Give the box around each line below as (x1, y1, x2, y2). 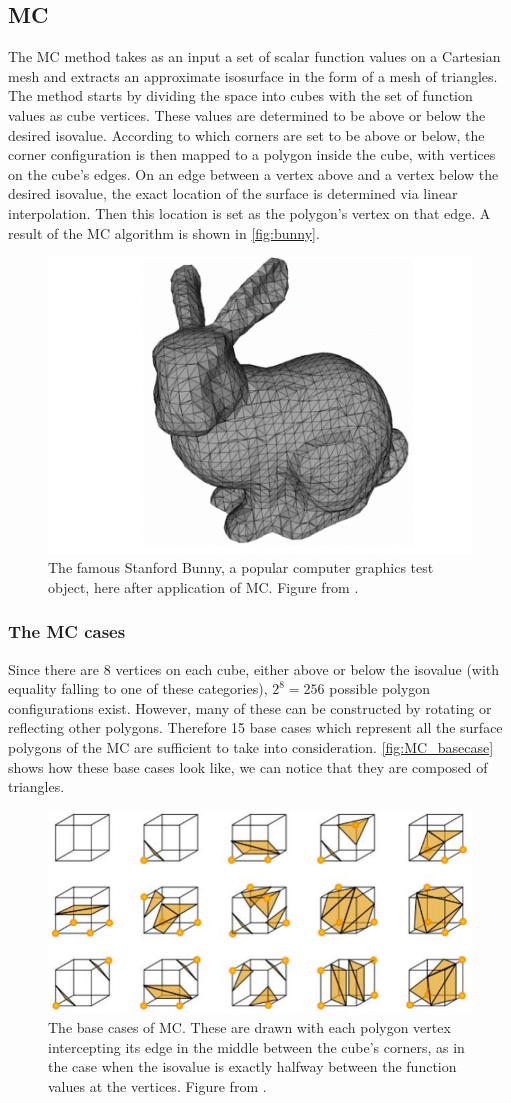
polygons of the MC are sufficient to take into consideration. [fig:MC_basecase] (8, 736, 494, 757)
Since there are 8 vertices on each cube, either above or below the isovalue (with (8, 658, 500, 679)
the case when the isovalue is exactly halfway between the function (48, 1056, 457, 1077)
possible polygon (329, 678, 431, 699)
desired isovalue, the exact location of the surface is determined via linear (8, 183, 458, 204)
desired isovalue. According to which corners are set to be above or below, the (8, 124, 485, 145)
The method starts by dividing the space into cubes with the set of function (8, 85, 473, 106)
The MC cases (8, 619, 126, 644)
